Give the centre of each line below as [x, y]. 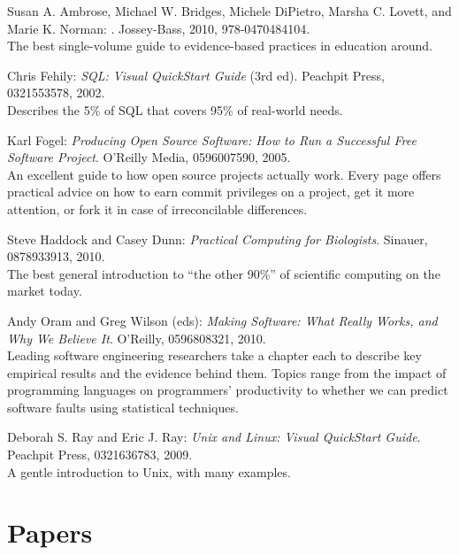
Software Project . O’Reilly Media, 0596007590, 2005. [149, 157]
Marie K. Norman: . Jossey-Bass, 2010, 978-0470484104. [159, 28]
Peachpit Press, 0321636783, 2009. [100, 455]
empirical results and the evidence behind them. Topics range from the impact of [227, 372]
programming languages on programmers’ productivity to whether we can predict [228, 390]
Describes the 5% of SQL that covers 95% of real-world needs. [175, 109]
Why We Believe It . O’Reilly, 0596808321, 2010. [137, 338]
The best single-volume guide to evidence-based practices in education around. [220, 46]
